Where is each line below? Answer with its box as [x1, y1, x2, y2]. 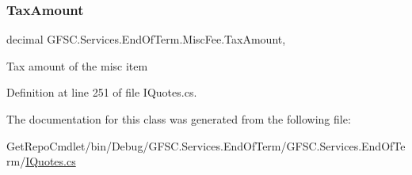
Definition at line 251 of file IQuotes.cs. [6, 84, 197, 101]
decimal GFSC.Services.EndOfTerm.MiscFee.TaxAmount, [6, 31, 286, 48]
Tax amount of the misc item [6, 57, 148, 74]
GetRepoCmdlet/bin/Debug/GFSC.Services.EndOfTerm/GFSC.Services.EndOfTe [6, 137, 406, 154]
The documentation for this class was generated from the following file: [6, 111, 351, 127]
